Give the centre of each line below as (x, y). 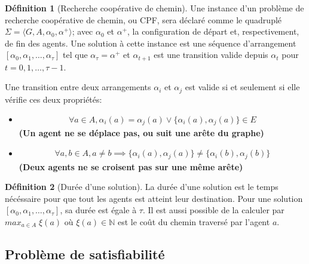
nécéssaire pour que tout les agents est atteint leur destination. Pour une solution (154, 198)
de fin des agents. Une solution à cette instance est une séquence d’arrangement (151, 43)
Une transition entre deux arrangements (78, 87)
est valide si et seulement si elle (242, 87)
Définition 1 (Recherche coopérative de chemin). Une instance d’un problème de (154, 8)
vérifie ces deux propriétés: (53, 99)
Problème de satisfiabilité (85, 254)
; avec (82, 31)
